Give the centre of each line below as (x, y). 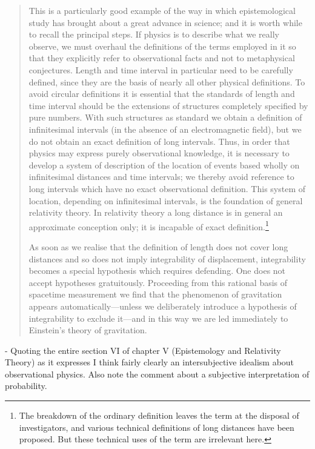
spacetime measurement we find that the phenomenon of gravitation (155, 294)
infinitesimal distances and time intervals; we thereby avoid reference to (161, 177)
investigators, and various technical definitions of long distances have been (157, 427)
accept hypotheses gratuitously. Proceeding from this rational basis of (158, 282)
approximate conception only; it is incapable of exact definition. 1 (149, 225)
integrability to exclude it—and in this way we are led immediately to (158, 318)
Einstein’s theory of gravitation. (88, 330)
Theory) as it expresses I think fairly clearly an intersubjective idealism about (150, 362)
